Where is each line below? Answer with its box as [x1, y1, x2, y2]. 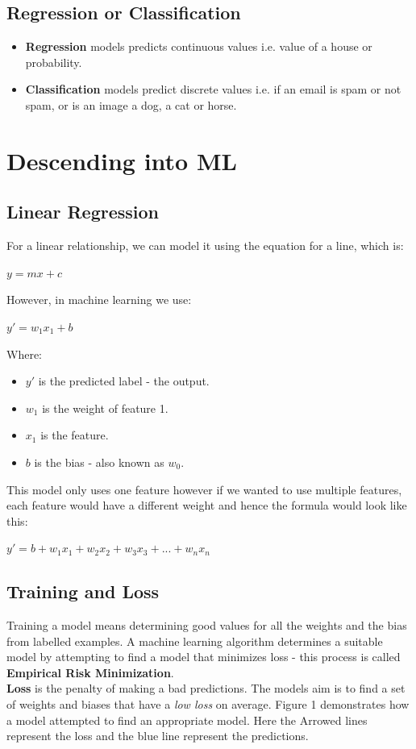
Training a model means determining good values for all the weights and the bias [6, 617, 407, 634]
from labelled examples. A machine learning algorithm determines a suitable [6, 632, 383, 649]
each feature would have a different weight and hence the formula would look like [6, 497, 407, 514]
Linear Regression [6, 199, 159, 224]
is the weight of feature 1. [42, 399, 168, 416]
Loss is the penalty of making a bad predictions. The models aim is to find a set [6, 680, 406, 697]
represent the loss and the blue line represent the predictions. [6, 727, 309, 744]
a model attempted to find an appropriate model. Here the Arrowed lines [6, 711, 368, 728]
